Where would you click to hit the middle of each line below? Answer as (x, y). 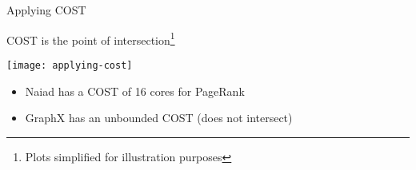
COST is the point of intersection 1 (91, 38)
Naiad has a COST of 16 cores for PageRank (135, 91)
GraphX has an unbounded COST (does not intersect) (159, 118)
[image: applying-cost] (70, 65)
